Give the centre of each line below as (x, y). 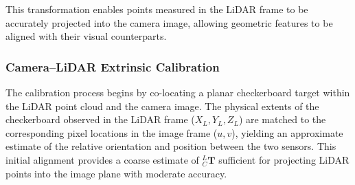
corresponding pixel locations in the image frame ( (112, 132)
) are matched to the (282, 119)
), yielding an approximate (287, 132)
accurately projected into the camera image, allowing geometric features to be (169, 22)
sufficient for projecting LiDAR (284, 159)
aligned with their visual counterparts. (86, 36)
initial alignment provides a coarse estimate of (102, 159)
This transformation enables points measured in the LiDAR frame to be (157, 9)
